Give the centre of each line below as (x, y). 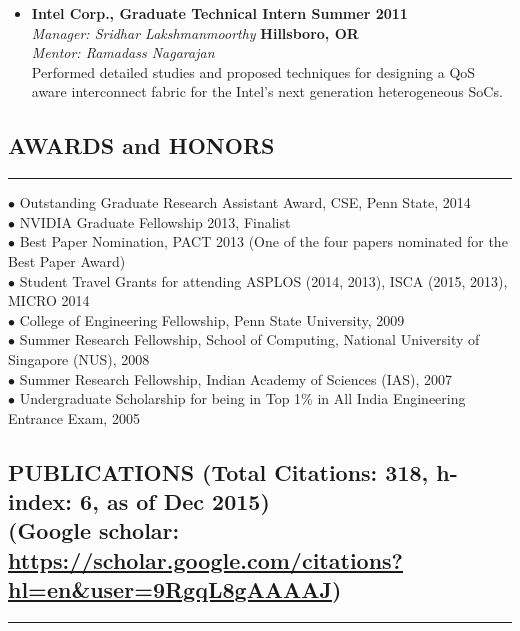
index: (40, 501)
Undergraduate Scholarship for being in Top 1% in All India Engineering (242, 398)
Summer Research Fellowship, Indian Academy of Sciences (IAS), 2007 (235, 378)
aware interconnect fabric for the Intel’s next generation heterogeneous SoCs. (267, 91)
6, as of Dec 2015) (175, 501)
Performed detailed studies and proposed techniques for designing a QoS (253, 71)
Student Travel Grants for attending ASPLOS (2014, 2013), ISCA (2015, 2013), (263, 280)
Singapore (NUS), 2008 (79, 358)
